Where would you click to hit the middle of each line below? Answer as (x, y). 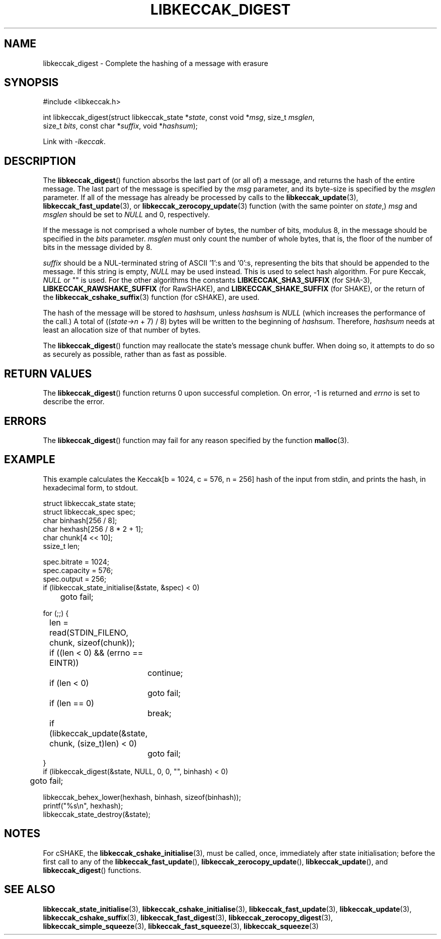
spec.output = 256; (75, 579)
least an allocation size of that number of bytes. (122, 330)
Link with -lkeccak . (74, 142)
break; (160, 713)
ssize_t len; (61, 546)
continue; (165, 673)
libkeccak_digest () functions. (92, 870)
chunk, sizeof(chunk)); (92, 642)
